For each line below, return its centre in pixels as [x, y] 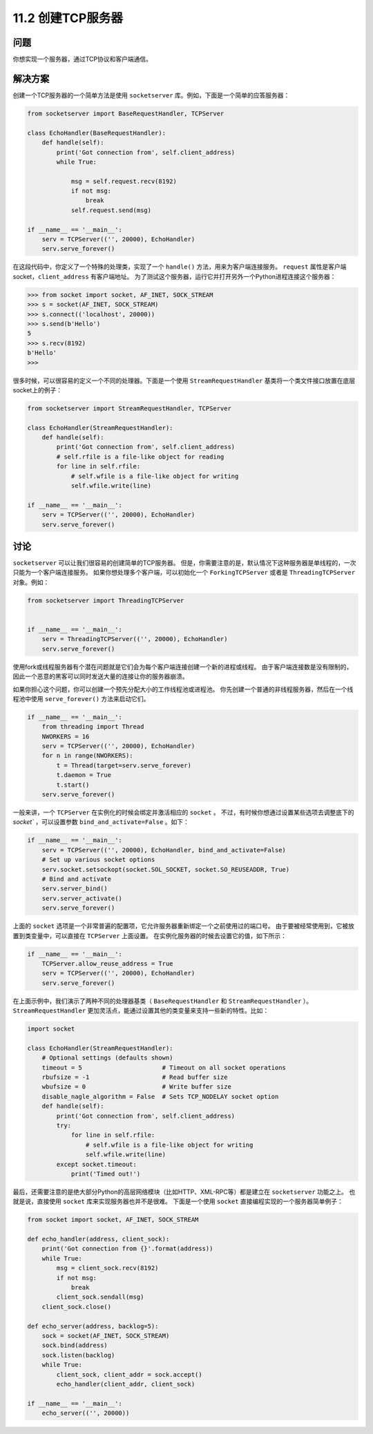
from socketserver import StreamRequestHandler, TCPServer [129, 408]
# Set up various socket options [98, 860]
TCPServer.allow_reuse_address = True [107, 963]
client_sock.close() [77, 1307]
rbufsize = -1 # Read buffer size [135, 1077]
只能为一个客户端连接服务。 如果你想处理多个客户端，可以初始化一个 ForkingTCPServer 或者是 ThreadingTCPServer [184, 573]
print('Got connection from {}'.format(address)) [127, 1249]
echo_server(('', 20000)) [86, 1413]
